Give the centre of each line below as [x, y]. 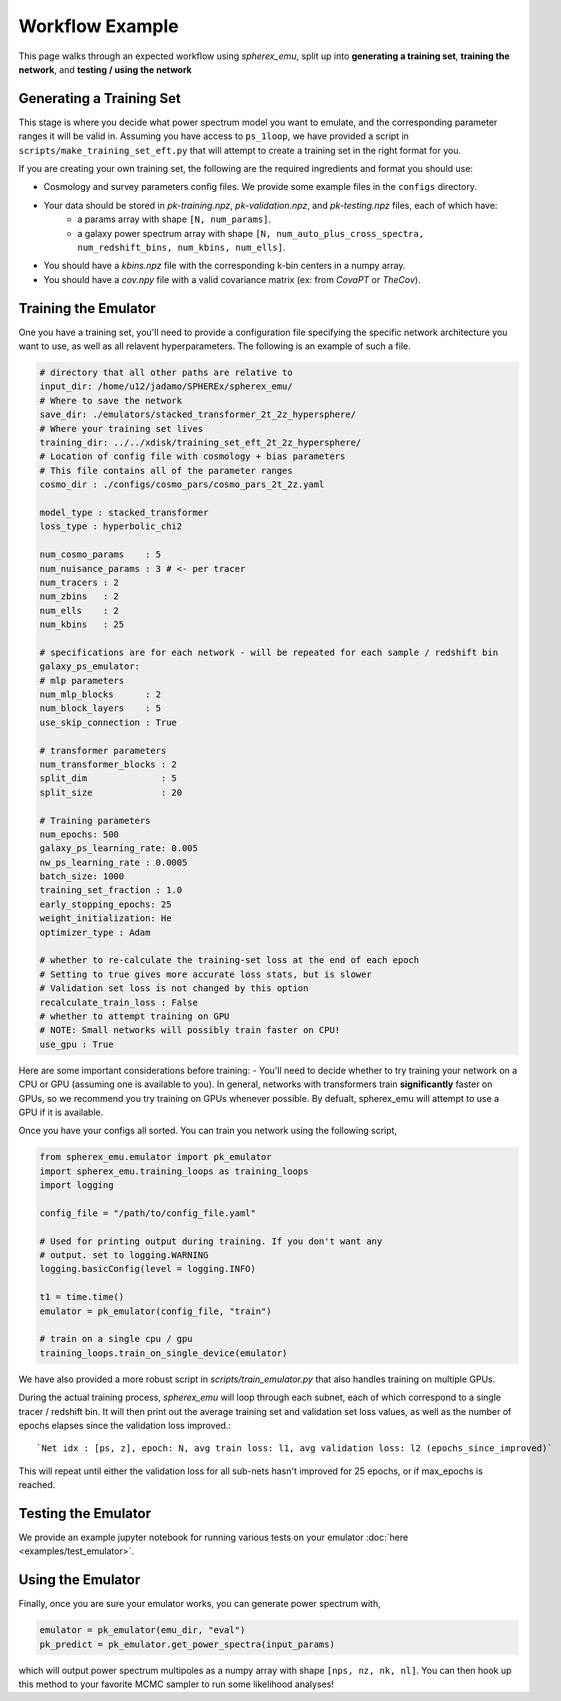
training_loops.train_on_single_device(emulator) [163, 1353]
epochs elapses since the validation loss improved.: [125, 1425]
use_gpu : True [76, 1044]
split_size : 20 [111, 792]
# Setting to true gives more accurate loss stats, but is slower [205, 974]
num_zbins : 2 [79, 596]
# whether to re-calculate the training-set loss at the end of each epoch [229, 960]
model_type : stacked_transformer [124, 512]
